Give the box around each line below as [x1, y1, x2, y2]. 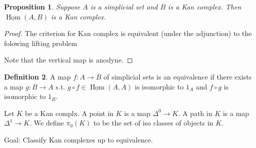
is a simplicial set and [90, 1, 158, 11]
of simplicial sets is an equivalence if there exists [103, 71, 252, 81]
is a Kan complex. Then [168, 1, 241, 11]
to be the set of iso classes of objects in [93, 117, 213, 128]
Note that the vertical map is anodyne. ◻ [4, 54, 133, 65]
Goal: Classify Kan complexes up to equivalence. [4, 134, 153, 144]
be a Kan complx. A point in [25, 107, 114, 118]
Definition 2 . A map [4, 71, 71, 81]
